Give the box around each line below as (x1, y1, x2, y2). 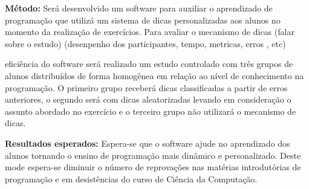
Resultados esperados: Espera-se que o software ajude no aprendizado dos (5, 136, 290, 149)
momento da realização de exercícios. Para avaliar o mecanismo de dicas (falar (5, 25, 294, 38)
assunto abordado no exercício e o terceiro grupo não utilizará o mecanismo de (5, 104, 296, 117)
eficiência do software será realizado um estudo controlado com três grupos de (5, 57, 293, 70)
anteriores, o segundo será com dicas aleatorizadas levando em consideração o (5, 93, 291, 106)
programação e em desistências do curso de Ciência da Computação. (5, 172, 258, 185)
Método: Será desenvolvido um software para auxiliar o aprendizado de (5, 2, 273, 14)
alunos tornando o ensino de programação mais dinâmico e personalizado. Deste (5, 149, 301, 161)
